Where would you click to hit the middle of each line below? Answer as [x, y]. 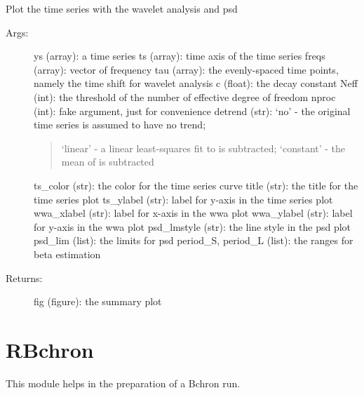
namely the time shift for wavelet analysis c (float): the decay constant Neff [196, 83]
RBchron [50, 349]
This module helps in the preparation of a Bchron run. [123, 383]
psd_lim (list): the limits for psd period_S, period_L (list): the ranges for [194, 240]
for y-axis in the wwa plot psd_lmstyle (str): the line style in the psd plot [193, 226]
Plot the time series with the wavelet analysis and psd [122, 8]
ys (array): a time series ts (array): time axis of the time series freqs [180, 56]
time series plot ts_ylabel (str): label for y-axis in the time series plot [183, 199]
